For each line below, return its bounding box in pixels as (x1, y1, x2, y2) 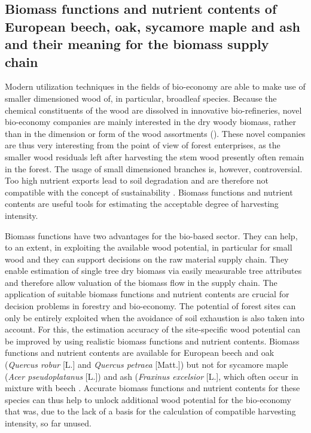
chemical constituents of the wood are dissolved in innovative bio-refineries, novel (5, 103, 302, 116)
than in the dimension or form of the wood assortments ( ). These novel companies (5, 127, 306, 139)
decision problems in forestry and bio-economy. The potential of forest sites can (5, 300, 296, 312)
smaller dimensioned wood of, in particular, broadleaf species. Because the (5, 92, 277, 104)
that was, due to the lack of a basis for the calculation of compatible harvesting (5, 405, 296, 417)
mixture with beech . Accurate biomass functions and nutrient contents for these (5, 382, 300, 394)
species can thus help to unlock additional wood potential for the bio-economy (5, 393, 292, 405)
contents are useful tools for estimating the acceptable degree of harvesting (5, 197, 279, 210)
